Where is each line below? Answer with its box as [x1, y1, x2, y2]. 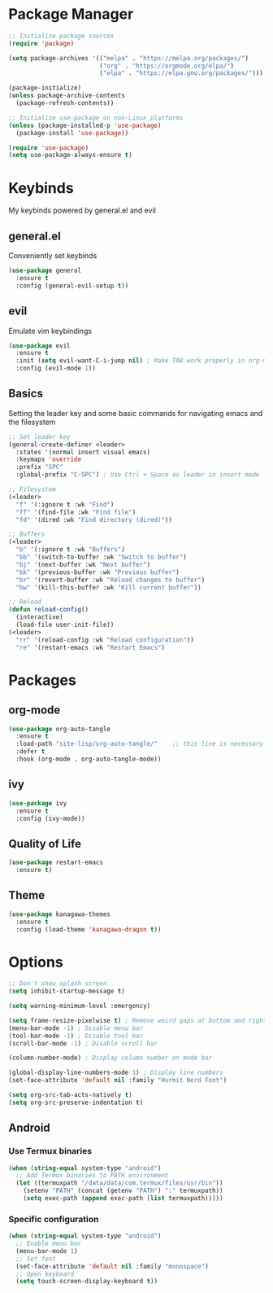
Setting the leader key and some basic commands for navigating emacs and [8, 408, 263, 418]
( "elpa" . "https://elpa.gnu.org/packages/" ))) [98, 69, 264, 77]
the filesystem [8, 417, 56, 427]
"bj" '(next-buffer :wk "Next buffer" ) [15, 560, 151, 568]
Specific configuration [8, 1213, 99, 1225]
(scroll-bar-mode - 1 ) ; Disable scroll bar [8, 1039, 158, 1047]
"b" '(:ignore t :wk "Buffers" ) [15, 546, 126, 554]
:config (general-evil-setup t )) [15, 282, 129, 290]
